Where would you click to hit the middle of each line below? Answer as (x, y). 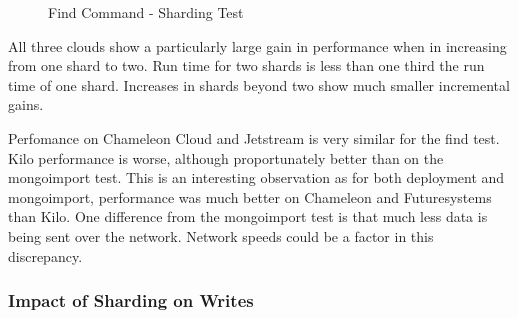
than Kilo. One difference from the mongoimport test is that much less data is (248, 216)
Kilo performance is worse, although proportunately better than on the (226, 157)
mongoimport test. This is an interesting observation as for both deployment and (256, 177)
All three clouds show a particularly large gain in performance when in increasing (257, 45)
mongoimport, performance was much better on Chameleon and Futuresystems (250, 196)
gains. (26, 104)
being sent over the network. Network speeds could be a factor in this (221, 235)
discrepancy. (45, 255)
